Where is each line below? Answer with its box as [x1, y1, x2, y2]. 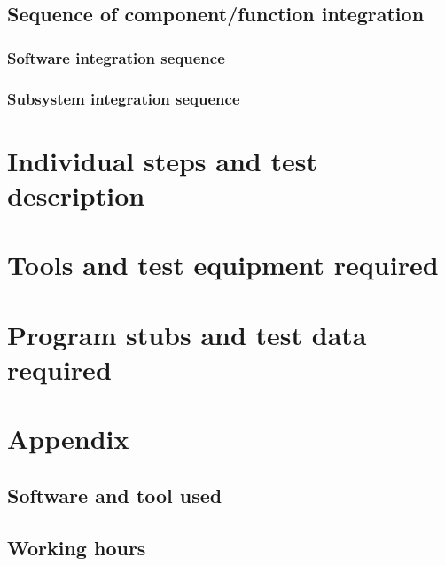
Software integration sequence [7, 46, 225, 68]
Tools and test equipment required [7, 247, 439, 283]
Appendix [7, 421, 129, 457]
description [7, 177, 145, 213]
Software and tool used [7, 481, 222, 508]
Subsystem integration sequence [7, 87, 240, 109]
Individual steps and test [7, 142, 317, 178]
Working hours [7, 533, 146, 561]
